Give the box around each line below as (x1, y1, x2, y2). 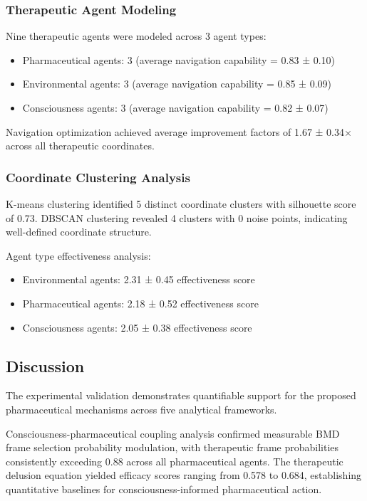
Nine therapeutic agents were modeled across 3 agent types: (6, 28, 267, 43)
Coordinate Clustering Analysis (6, 168, 190, 186)
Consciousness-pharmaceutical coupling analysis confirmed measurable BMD (6, 426, 340, 441)
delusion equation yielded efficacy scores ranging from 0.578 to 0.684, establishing (6, 468, 362, 482)
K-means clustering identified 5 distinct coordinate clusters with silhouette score (6, 196, 356, 211)
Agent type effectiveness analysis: (6, 248, 151, 263)
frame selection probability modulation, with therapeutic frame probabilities (6, 440, 339, 455)
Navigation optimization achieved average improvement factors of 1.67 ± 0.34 (6, 124, 345, 139)
